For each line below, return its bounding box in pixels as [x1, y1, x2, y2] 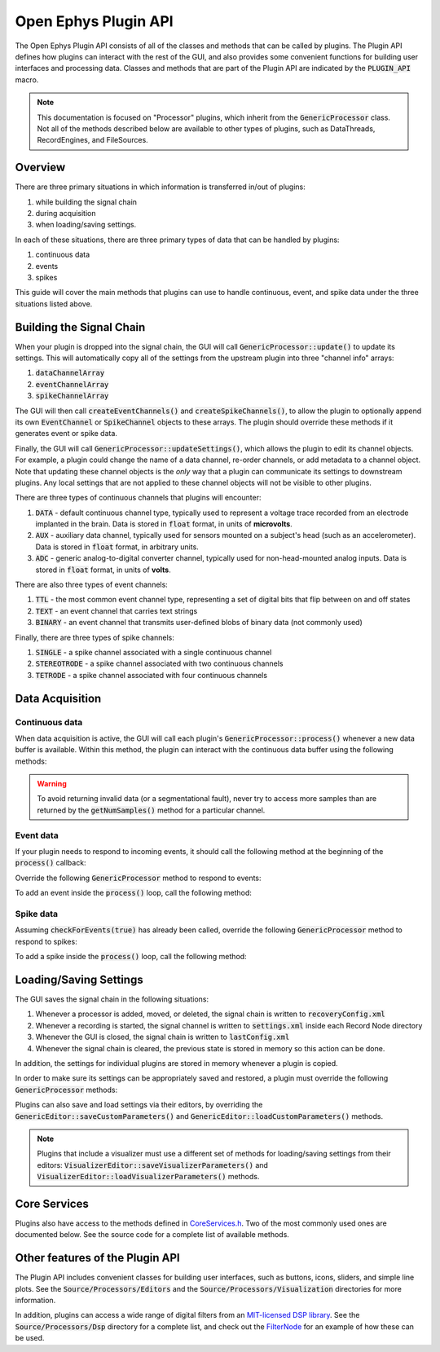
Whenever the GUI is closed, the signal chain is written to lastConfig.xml [35, 1032, 290, 1042]
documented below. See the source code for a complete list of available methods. [15, 1230, 289, 1240]
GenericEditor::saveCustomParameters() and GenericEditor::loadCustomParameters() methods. [15, 1111, 383, 1121]
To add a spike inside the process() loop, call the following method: [15, 952, 248, 962]
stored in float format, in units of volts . [35, 565, 171, 575]
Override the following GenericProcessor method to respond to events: [15, 873, 262, 883]
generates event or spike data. [15, 429, 118, 438]
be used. [15, 1333, 45, 1343]
